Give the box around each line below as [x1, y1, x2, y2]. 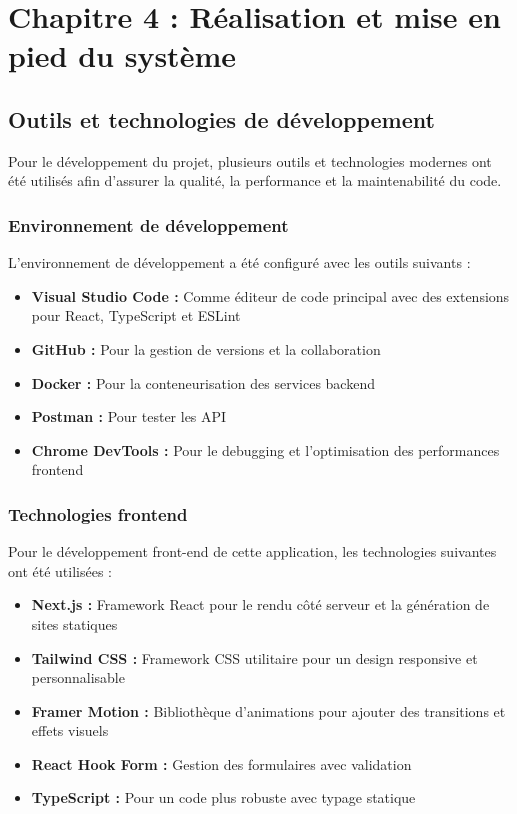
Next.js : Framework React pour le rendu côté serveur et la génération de [31, 594, 490, 615]
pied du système [8, 35, 236, 76]
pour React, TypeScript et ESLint [31, 305, 241, 326]
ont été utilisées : [8, 560, 112, 581]
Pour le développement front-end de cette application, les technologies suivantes [8, 541, 497, 562]
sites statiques [31, 613, 118, 634]
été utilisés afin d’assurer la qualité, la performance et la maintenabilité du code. [8, 170, 502, 191]
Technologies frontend [8, 501, 188, 526]
